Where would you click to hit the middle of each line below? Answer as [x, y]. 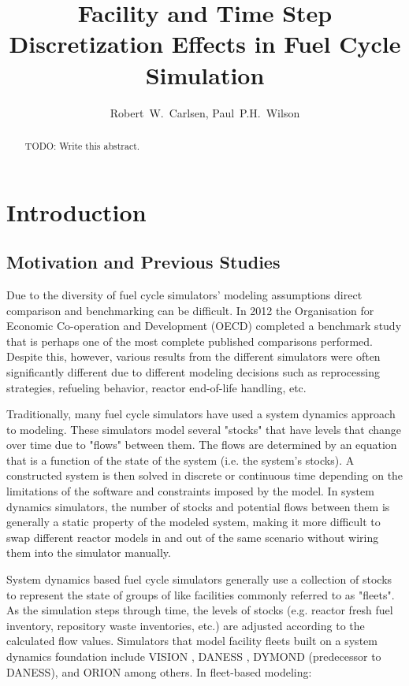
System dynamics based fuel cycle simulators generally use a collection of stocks [199, 579]
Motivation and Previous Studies [143, 262]
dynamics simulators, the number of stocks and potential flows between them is [198, 506]
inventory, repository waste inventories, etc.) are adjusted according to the [186, 625]
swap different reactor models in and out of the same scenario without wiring [193, 537]
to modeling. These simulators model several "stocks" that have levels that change [204, 429]
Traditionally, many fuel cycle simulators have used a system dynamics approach [201, 414]
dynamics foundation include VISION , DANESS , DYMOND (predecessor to [194, 656]
